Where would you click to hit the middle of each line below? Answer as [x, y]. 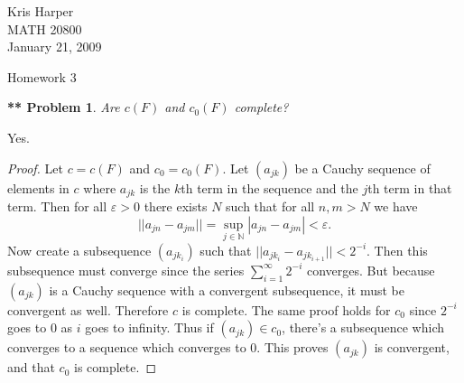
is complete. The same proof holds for [286, 309]
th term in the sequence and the [269, 187]
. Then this [397, 250]
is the [155, 187]
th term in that [410, 187]
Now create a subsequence [79, 250]
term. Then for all [57, 206]
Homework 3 [42, 76]
